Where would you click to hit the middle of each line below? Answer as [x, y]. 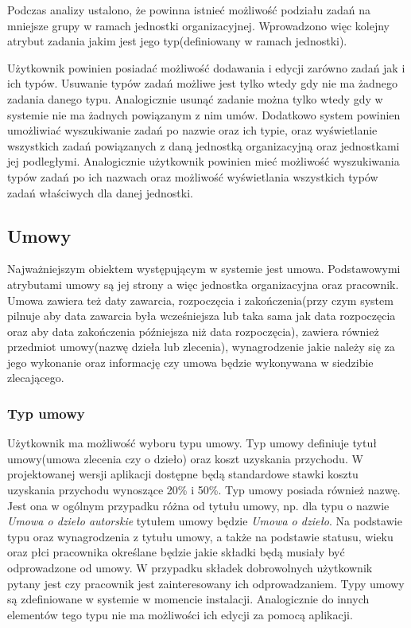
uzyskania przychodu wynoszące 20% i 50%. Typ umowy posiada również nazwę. [204, 490]
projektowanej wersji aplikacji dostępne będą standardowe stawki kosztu [183, 474]
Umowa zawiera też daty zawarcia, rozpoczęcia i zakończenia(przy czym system [200, 300]
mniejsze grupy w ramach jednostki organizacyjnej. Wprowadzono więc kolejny [198, 25]
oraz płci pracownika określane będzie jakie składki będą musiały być [176, 552]
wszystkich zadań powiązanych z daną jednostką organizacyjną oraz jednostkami [204, 145]
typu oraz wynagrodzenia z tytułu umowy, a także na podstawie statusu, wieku [200, 536]
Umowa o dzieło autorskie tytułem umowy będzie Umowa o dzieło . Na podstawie [205, 521]
